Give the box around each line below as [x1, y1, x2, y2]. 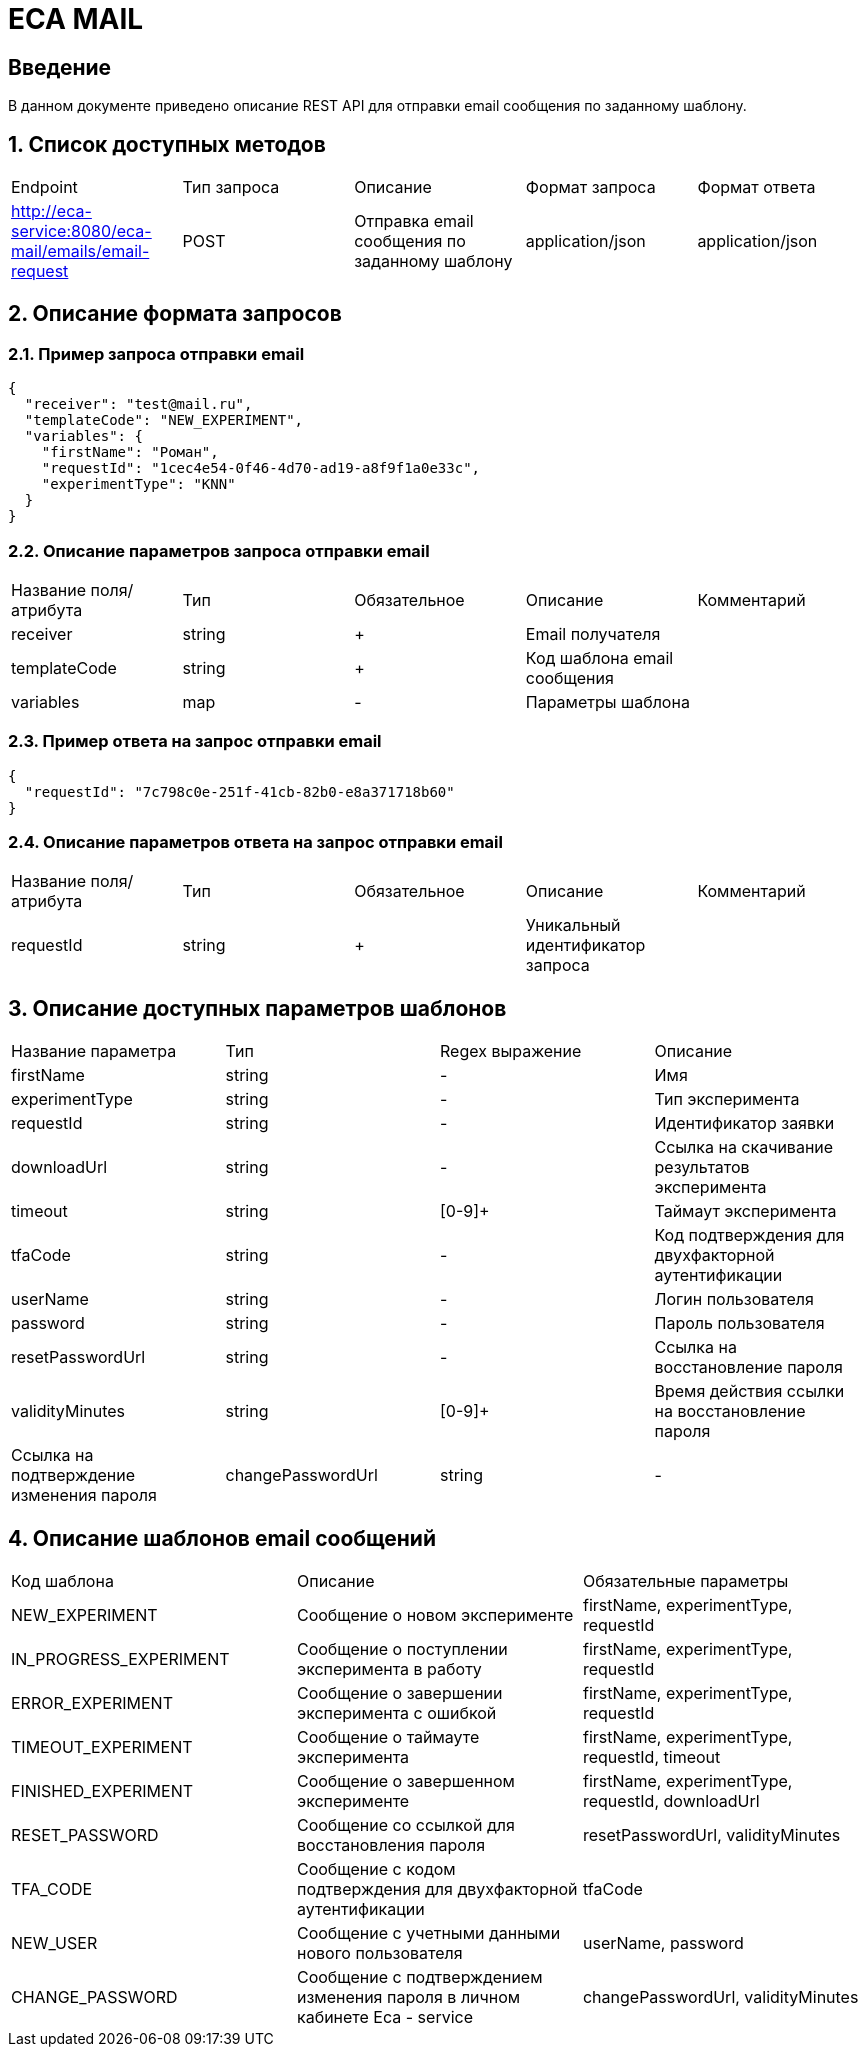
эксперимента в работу [296, 1659, 482, 1680]
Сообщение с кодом [296, 1859, 456, 1880]
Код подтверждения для [654, 1225, 845, 1246]
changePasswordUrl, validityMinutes [582, 1987, 859, 2008]
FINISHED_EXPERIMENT [11, 1781, 194, 1802]
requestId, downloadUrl [582, 1791, 760, 1812]
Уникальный [525, 915, 621, 936]
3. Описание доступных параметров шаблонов [8, 995, 507, 1021]
